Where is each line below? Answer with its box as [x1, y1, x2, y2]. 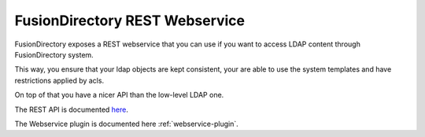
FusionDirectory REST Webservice [14, 12, 246, 29]
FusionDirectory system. [14, 50, 94, 59]
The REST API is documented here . [14, 105, 129, 114]
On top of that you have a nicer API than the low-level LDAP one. [14, 91, 224, 100]
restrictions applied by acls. [14, 76, 105, 85]
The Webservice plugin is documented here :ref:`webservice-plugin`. [14, 119, 239, 128]
